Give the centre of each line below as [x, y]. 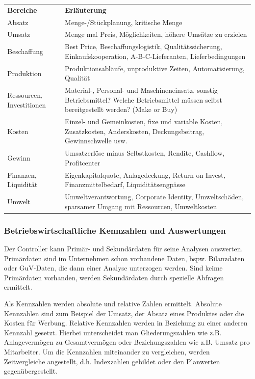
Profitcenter [83, 162]
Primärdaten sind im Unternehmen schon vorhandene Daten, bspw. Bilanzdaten [124, 258]
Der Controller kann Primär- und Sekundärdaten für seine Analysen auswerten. [124, 248]
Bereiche [22, 10]
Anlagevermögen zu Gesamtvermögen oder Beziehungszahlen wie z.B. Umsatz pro [127, 342]
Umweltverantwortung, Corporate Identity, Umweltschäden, [154, 197]
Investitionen [27, 104]
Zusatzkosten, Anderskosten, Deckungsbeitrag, [135, 131]
